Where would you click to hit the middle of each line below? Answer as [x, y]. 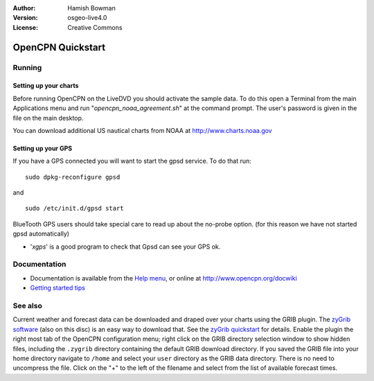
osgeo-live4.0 [87, 18]
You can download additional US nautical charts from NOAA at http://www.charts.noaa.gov [143, 130]
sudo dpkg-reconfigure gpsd [73, 177]
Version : [25, 18]
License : [25, 27]
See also [28, 305]
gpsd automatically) [41, 234]
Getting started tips [58, 288]
